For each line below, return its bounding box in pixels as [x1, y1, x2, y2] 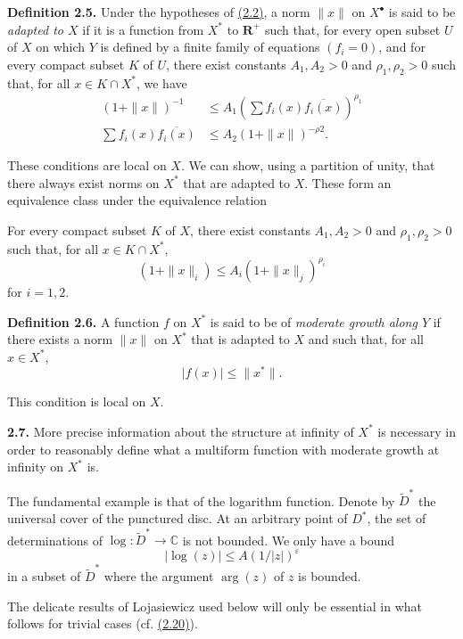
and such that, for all [308, 330, 424, 348]
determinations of [7, 530, 103, 549]
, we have [136, 73, 187, 92]
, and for [378, 37, 426, 56]
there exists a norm [7, 330, 113, 348]
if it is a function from [82, 20, 204, 38]
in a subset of [7, 567, 81, 586]
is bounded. [298, 567, 361, 586]
